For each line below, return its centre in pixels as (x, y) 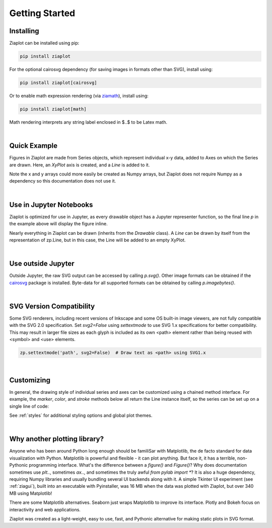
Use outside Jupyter (42, 264)
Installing (24, 31)
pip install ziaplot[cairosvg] (59, 83)
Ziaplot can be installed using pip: (44, 43)
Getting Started (42, 13)
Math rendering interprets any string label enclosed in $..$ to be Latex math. (88, 122)
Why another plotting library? (57, 439)
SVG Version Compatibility (52, 306)
